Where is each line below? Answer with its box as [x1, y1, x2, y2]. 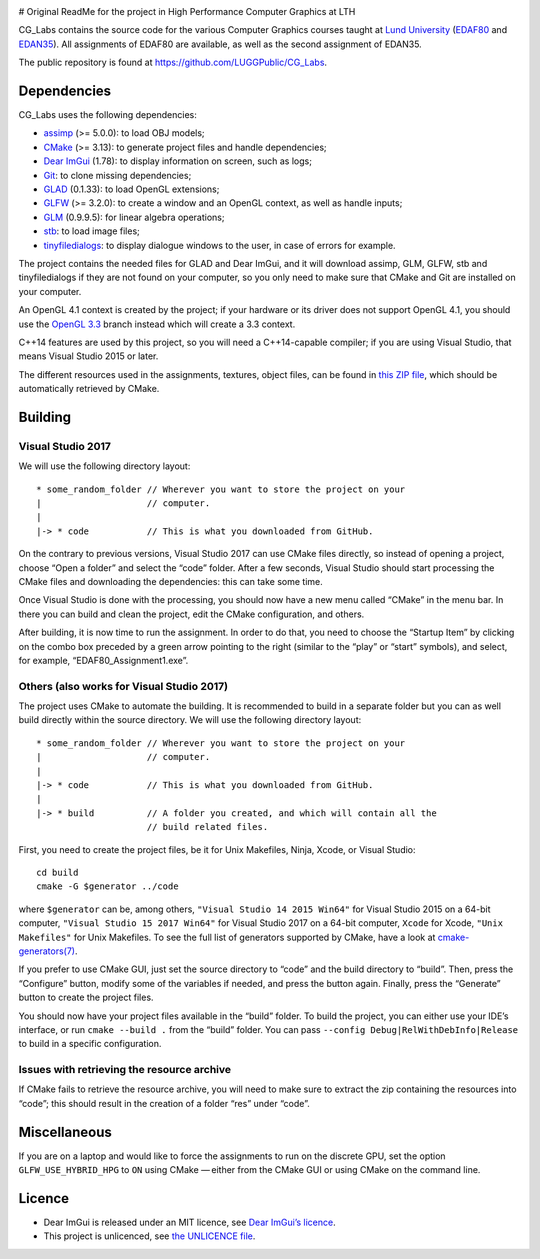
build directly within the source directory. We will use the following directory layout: [18, 714, 362, 726]
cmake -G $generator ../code [36, 881, 179, 892]
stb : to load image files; [43, 225, 140, 237]
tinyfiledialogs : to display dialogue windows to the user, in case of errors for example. [43, 239, 396, 251]
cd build [36, 867, 79, 878]
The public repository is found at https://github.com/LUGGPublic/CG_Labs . [18, 56, 328, 69]
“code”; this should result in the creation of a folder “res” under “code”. [18, 1097, 310, 1109]
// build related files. [146, 821, 269, 833]
